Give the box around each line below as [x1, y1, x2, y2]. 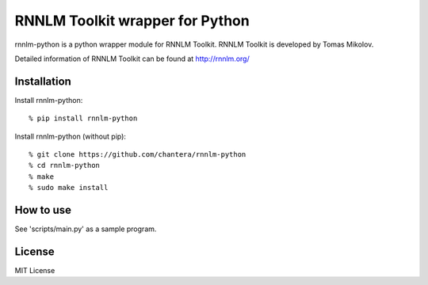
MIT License [14, 266, 55, 275]
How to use [14, 203, 71, 217]
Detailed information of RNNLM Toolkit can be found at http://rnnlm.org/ [14, 54, 250, 63]
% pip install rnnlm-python [29, 114, 138, 123]
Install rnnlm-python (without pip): [14, 131, 127, 141]
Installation [14, 74, 71, 88]
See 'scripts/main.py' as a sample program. [14, 224, 157, 234]
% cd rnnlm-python [29, 161, 101, 170]
